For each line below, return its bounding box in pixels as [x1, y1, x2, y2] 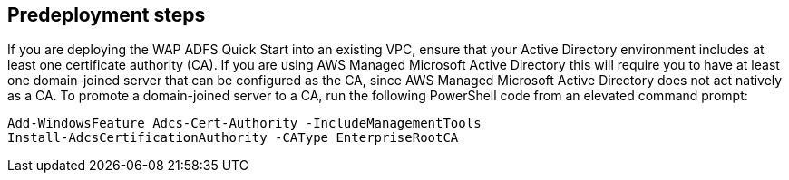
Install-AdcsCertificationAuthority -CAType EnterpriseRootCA [7, 130, 459, 146]
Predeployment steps [7, 4, 206, 26]
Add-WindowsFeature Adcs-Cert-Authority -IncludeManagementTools [7, 116, 482, 131]
